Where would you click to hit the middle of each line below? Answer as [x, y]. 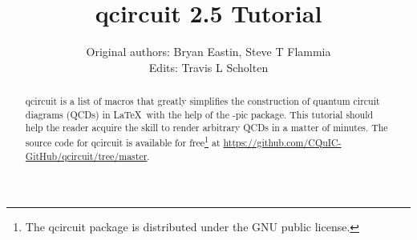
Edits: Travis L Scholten [208, 67]
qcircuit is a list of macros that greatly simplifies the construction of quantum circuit [202, 101]
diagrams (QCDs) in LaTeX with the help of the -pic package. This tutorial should [199, 114]
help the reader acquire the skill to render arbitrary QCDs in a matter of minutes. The [206, 128]
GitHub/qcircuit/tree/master [86, 156]
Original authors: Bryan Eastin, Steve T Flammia [208, 52]
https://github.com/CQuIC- [282, 143]
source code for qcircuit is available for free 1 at [123, 142]
